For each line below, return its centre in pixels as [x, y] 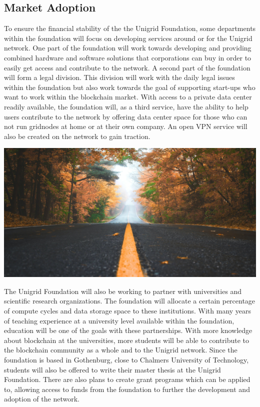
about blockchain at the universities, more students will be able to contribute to [127, 340]
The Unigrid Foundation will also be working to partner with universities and [123, 291]
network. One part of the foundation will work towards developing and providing [128, 48]
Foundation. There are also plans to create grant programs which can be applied [127, 379]
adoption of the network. [42, 399]
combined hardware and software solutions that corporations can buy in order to [128, 57]
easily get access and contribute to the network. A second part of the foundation [127, 67]
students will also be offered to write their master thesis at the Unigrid [112, 369]
